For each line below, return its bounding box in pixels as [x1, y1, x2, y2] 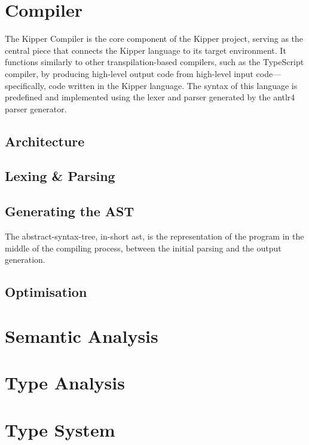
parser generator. [5, 102, 67, 115]
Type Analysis [5, 370, 125, 395]
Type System [5, 417, 115, 441]
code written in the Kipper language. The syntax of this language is [48, 79, 298, 91]
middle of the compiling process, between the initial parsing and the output [5, 241, 282, 254]
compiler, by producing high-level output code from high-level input [5, 67, 253, 79]
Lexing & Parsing [5, 167, 115, 185]
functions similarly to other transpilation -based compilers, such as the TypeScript [5, 56, 304, 68]
